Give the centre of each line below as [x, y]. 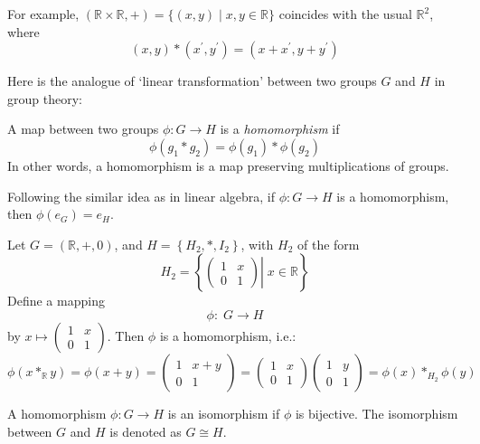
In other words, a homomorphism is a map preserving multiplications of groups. [228, 165]
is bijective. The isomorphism [376, 413]
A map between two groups [83, 129]
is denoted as [146, 431]
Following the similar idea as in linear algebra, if [141, 196]
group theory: [45, 98]
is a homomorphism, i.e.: [228, 335]
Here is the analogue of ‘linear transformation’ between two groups [192, 81]
